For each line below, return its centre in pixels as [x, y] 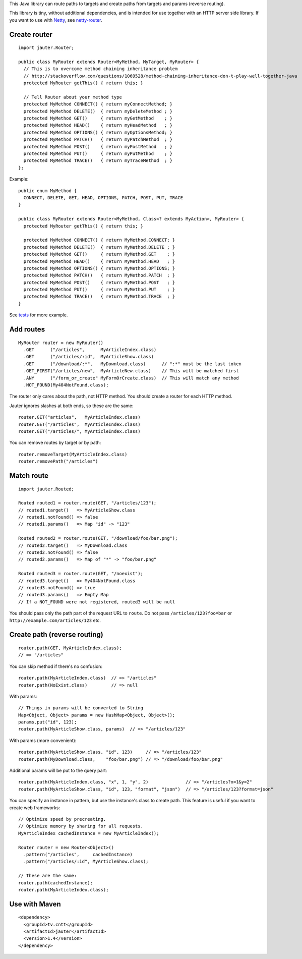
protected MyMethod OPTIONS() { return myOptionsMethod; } [98, 132]
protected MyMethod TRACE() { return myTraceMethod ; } [98, 161]
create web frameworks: [35, 808]
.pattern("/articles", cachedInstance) [78, 854]
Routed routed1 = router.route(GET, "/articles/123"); [87, 503]
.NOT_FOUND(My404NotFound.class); [66, 385]
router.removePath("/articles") [58, 461]
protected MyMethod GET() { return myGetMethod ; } [98, 118]
